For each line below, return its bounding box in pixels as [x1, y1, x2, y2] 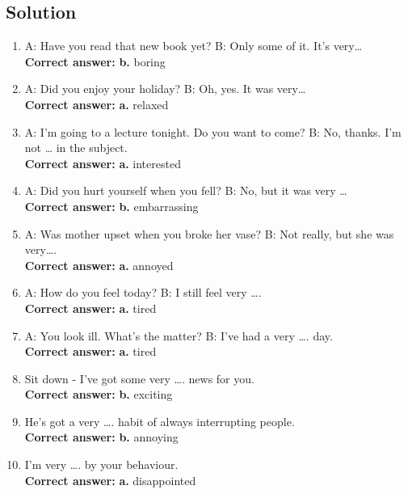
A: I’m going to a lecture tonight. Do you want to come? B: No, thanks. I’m [24, 123, 402, 140]
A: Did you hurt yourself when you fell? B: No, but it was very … [24, 182, 347, 199]
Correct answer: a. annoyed [24, 256, 174, 273]
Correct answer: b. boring [24, 53, 166, 70]
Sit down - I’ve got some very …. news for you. [24, 369, 254, 386]
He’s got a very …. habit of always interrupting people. [24, 412, 295, 429]
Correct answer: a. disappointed [24, 471, 196, 488]
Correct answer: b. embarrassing [24, 197, 199, 214]
